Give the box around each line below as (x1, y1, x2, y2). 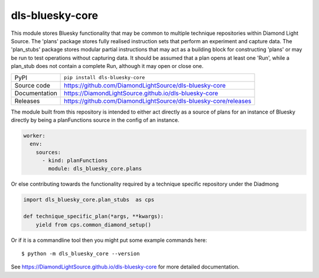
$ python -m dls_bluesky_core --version (21, 250, 140, 257)
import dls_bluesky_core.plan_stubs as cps (23, 196, 155, 203)
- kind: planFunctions (42, 157, 108, 164)
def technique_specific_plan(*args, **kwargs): (23, 213, 164, 220)
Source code (14, 81, 50, 89)
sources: (35, 148, 61, 156)
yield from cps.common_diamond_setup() (35, 221, 152, 228)
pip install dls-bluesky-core (64, 75, 145, 80)
